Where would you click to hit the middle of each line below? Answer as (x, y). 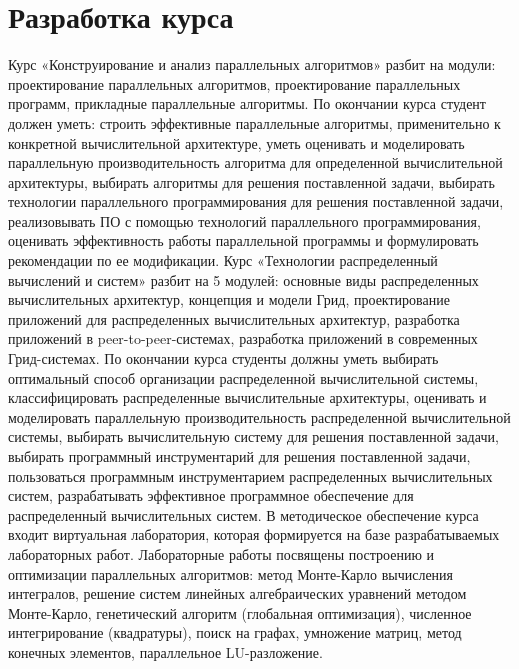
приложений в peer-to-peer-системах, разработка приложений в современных (243, 338)
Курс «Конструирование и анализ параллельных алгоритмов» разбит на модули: (252, 64)
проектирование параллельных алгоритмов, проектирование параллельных (234, 83)
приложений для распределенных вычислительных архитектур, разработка (234, 318)
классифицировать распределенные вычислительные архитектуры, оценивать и (247, 397)
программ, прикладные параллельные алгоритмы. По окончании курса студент (247, 103)
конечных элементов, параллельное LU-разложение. (165, 651)
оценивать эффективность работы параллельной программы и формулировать (243, 240)
